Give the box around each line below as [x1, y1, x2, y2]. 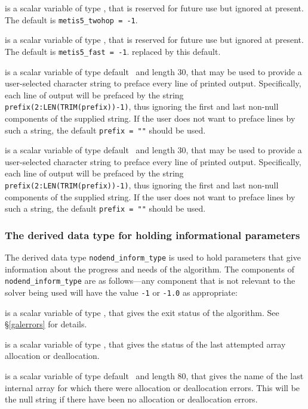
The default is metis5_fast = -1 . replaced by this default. [5, 45, 221, 57]
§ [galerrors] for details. [5, 318, 87, 330]
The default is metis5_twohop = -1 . [5, 13, 138, 26]
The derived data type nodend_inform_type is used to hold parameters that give [5, 251, 301, 264]
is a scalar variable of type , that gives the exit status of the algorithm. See [5, 306, 279, 318]
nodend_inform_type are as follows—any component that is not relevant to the [5, 274, 295, 287]
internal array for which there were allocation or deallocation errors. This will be [5, 381, 300, 393]
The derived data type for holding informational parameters [5, 227, 300, 242]
